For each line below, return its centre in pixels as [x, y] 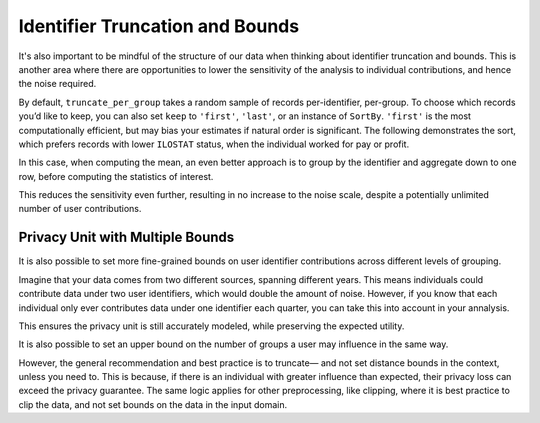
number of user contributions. [80, 209]
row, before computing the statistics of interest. [116, 176]
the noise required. [57, 84]
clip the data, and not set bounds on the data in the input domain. [153, 404]
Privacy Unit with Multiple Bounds [126, 237]
